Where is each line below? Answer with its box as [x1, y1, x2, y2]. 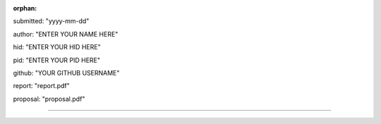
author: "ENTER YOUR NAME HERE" [13, 30, 119, 38]
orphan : [13, 4, 37, 12]
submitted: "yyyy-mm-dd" [13, 17, 90, 25]
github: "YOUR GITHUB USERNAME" [13, 68, 120, 77]
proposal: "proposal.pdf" [13, 94, 85, 103]
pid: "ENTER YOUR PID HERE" [13, 56, 100, 64]
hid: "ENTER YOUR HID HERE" [13, 43, 102, 51]
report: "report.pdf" [13, 82, 70, 90]
